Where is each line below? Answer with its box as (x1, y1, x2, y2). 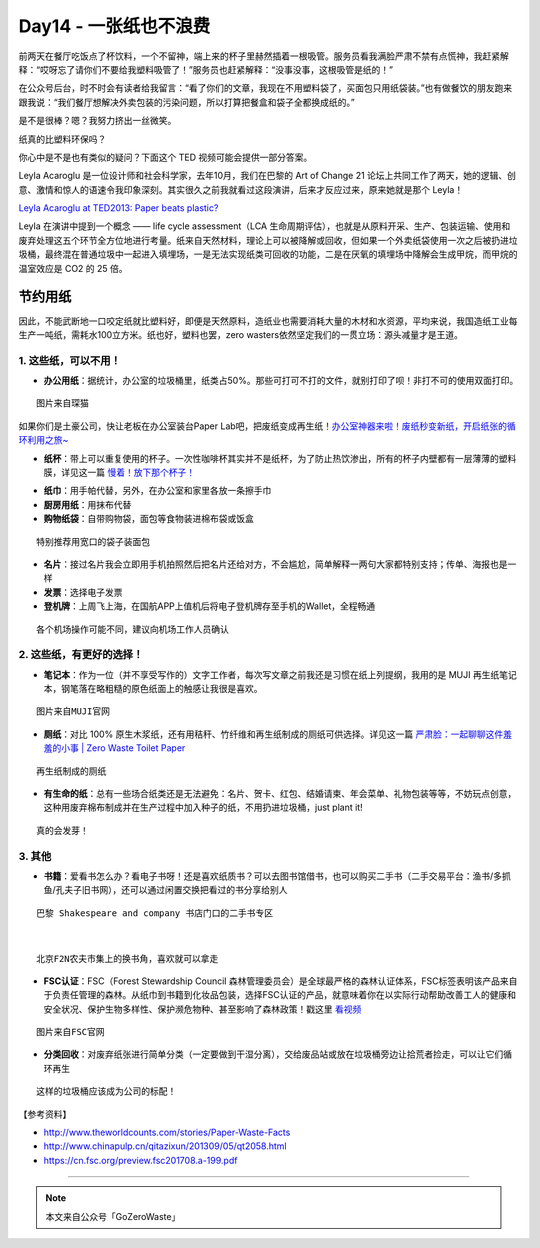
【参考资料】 (18, 1108, 72, 1120)
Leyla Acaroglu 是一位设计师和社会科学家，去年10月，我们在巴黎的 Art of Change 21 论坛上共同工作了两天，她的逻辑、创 (18, 170, 517, 182)
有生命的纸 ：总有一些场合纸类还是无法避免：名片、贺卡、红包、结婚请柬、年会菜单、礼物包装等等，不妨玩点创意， (43, 788, 517, 800)
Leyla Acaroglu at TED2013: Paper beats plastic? (18, 202, 219, 214)
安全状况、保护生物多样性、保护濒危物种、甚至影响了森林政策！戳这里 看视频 (43, 1003, 362, 1015)
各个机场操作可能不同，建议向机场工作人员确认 (36, 623, 229, 635)
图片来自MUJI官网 (36, 706, 110, 717)
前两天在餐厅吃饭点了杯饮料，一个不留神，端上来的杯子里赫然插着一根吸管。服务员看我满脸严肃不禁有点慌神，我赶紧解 (18, 50, 509, 62)
